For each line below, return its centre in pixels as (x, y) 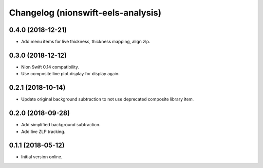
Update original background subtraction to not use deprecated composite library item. (108, 99)
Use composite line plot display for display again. (70, 74)
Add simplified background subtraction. (61, 125)
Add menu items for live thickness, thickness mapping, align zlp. (86, 42)
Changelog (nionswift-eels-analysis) (85, 13)
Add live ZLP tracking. (43, 132)
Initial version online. (42, 157)
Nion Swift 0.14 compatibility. (50, 67)
